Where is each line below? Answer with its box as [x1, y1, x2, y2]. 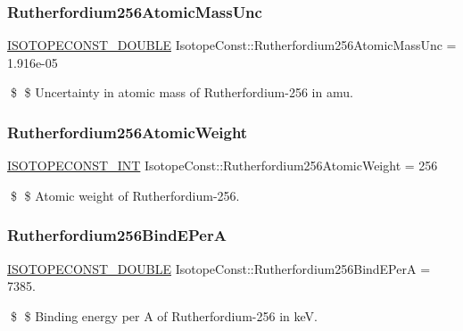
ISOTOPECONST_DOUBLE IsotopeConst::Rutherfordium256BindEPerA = [7, 259, 431, 277]
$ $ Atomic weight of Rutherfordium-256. [10, 186, 240, 204]
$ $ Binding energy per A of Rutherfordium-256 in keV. [10, 306, 318, 325]
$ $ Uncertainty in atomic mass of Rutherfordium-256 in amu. [10, 83, 353, 102]
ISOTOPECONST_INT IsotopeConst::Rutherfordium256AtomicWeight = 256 [7, 156, 438, 175]
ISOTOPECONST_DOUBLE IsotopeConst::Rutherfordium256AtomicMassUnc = [7, 36, 457, 54]
